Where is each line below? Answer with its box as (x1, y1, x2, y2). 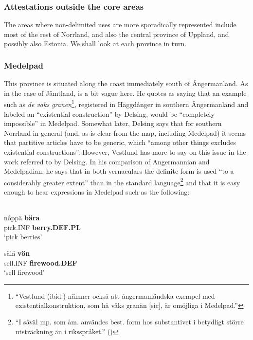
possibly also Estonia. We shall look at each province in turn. (4, 38, 187, 49)
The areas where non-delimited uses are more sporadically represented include (4, 19, 236, 30)
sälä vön (4, 248, 30, 258)
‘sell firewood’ (4, 267, 45, 277)
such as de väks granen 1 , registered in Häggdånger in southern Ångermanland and (4, 98, 249, 109)
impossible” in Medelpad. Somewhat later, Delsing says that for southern (4, 118, 222, 128)
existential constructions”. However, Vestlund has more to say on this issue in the (4, 147, 246, 157)
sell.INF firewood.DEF (4, 257, 77, 268)
